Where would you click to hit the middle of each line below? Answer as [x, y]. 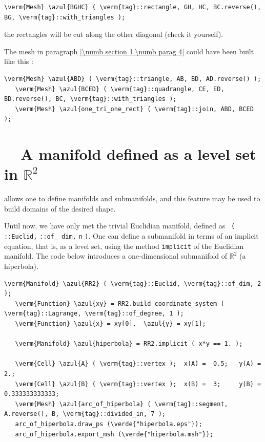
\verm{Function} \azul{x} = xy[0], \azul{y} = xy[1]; [110, 323]
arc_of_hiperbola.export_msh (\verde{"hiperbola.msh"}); [114, 434]
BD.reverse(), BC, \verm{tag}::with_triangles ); [90, 99]
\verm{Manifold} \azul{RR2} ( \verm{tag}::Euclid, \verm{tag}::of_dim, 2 [133, 283]
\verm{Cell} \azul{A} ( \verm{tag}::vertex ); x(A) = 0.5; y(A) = [138, 364]
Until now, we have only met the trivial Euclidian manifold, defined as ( [120, 226]
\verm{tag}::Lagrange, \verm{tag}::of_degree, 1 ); [94, 314]
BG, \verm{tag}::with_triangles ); [65, 17]
